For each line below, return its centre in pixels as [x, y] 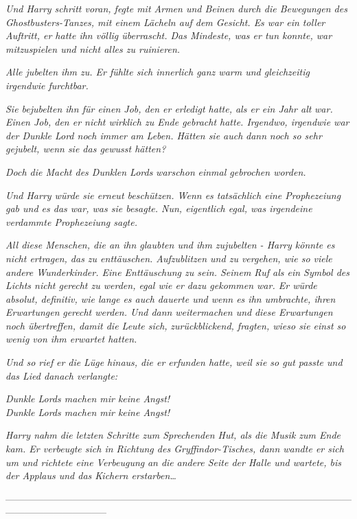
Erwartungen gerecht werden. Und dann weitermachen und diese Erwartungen [169, 312]
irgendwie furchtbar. [47, 85]
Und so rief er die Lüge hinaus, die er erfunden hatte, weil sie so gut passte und [174, 362]
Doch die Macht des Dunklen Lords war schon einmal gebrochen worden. [156, 171]
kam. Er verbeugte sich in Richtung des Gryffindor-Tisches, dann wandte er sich [175, 449]
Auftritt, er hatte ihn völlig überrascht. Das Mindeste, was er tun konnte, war [169, 35]
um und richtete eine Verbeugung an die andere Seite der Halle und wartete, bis [174, 462]
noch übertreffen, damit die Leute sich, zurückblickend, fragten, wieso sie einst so [176, 325]
